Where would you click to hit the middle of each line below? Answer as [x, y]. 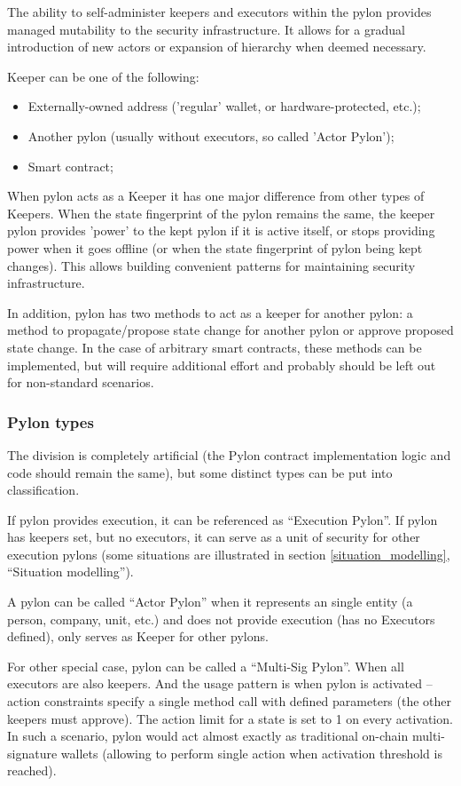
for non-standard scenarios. [81, 382]
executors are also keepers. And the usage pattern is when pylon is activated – [220, 683]
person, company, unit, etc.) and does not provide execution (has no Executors [221, 619]
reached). [32, 770]
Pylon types [51, 421]
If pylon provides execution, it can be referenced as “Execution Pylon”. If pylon [223, 519]
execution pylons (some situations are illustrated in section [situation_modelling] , [229, 554]
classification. [43, 490]
